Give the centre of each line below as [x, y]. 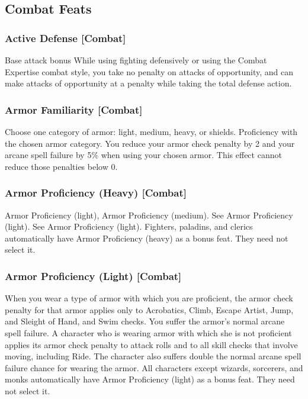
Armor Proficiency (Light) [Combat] [93, 276]
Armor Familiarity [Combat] [74, 109]
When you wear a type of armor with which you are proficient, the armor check [149, 298]
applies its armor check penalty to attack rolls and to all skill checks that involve [151, 344]
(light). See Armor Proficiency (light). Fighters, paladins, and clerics [129, 226]
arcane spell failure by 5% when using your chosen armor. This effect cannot [143, 155]
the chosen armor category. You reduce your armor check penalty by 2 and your [150, 143]
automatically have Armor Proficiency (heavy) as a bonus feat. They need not [147, 238]
